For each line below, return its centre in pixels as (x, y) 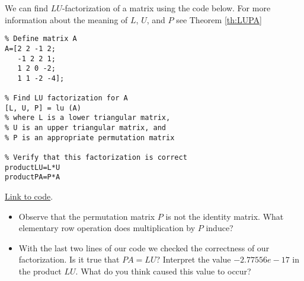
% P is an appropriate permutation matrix (90, 138)
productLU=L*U (33, 167)
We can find (27, 8)
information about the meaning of (66, 19)
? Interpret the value (193, 259)
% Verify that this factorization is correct (96, 158)
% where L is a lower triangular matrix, (88, 118)
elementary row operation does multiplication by (107, 228)
